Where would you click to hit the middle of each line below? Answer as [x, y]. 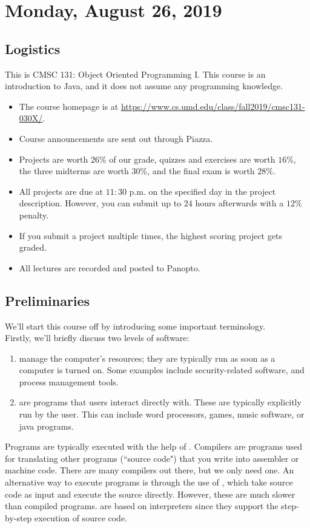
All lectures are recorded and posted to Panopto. [110, 267]
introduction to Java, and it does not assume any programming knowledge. [144, 86]
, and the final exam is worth [201, 171]
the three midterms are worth [74, 171]
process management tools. [69, 381]
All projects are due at [61, 191]
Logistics [33, 48]
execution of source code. [81, 517]
